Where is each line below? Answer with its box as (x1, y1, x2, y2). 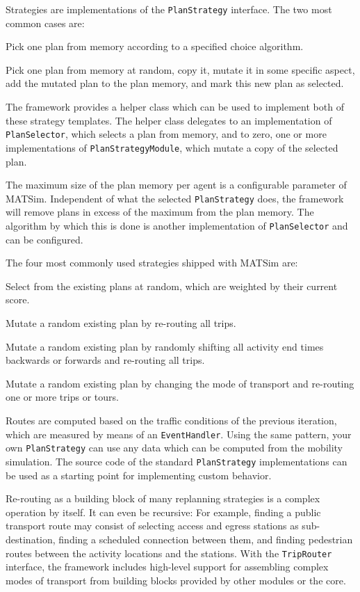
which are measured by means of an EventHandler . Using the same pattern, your (6, 426, 352, 441)
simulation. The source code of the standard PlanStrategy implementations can (6, 454, 347, 468)
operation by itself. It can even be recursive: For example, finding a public (6, 504, 321, 519)
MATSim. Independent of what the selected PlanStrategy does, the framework (6, 191, 344, 205)
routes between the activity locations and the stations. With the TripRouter (6, 545, 332, 560)
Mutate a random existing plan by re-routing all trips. (6, 316, 236, 330)
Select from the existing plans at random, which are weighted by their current (6, 278, 338, 293)
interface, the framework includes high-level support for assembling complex (6, 559, 329, 574)
